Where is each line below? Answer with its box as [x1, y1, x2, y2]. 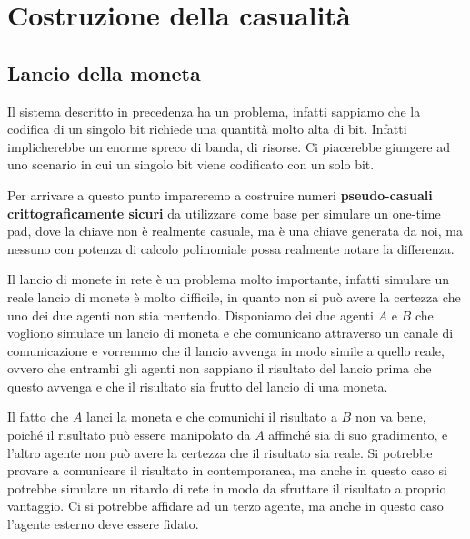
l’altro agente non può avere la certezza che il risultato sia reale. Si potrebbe [7, 442, 433, 462]
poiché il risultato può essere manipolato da [7, 425, 251, 444]
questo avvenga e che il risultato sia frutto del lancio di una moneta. [7, 376, 388, 395]
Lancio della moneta [7, 58, 201, 86]
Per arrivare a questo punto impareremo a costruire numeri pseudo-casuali [7, 185, 433, 204]
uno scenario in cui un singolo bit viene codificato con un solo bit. [7, 155, 375, 174]
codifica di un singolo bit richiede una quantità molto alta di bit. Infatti [7, 119, 407, 138]
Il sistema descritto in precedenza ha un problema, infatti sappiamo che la [7, 101, 421, 120]
